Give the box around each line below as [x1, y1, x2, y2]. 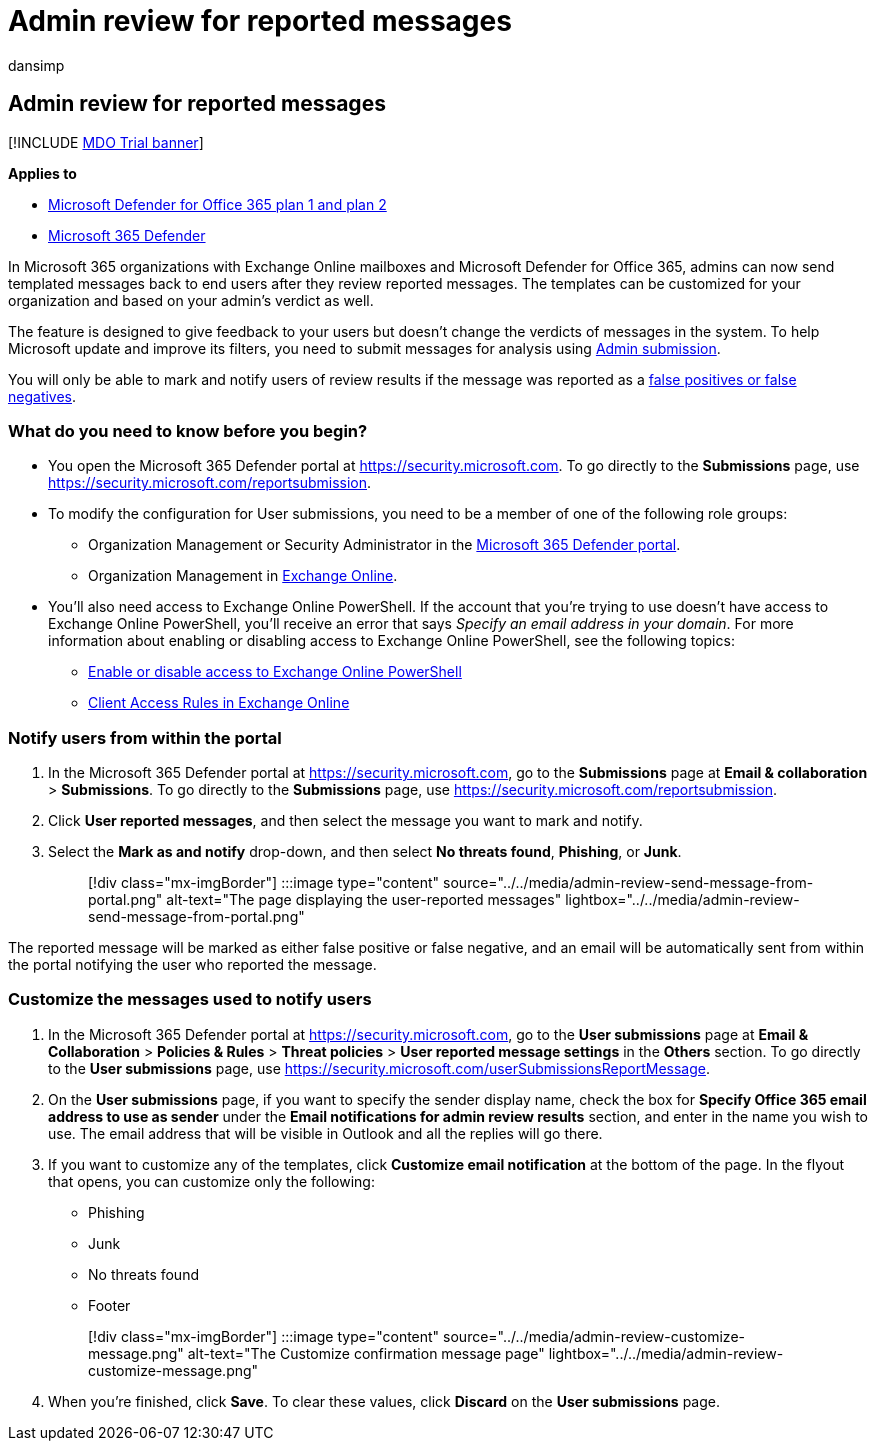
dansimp [8, 56, 65, 74]
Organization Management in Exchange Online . [88, 567, 398, 585]
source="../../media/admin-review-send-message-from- [443, 874, 814, 892]
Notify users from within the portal [8, 727, 282, 748]
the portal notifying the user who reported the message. [8, 956, 377, 974]
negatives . [8, 387, 77, 405]
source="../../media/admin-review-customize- [443, 1327, 746, 1345]
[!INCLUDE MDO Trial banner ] [8, 133, 204, 151]
